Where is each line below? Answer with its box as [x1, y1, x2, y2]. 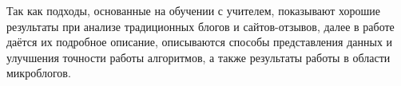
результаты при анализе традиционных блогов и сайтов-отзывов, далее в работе [6, 18, 395, 34]
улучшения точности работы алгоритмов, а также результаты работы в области [6, 49, 391, 65]
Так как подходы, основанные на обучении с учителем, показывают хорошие [6, 2, 381, 18]
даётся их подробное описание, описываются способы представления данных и [6, 33, 393, 50]
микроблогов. [6, 64, 71, 81]
